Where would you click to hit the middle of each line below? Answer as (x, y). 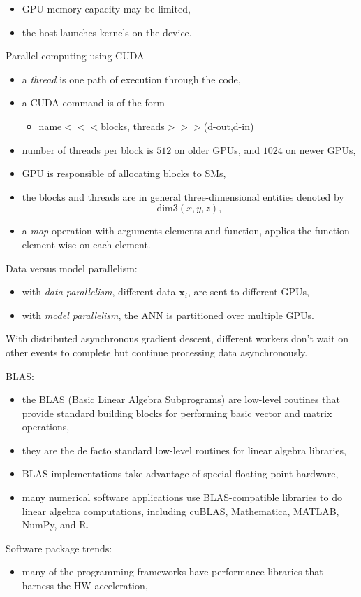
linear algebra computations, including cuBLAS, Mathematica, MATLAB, (180, 511)
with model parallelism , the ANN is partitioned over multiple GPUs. (168, 315)
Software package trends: (59, 548)
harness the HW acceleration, (85, 585)
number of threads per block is (88, 149)
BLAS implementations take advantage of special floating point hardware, (180, 473)
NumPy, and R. (56, 525)
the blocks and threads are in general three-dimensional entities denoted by (183, 196)
